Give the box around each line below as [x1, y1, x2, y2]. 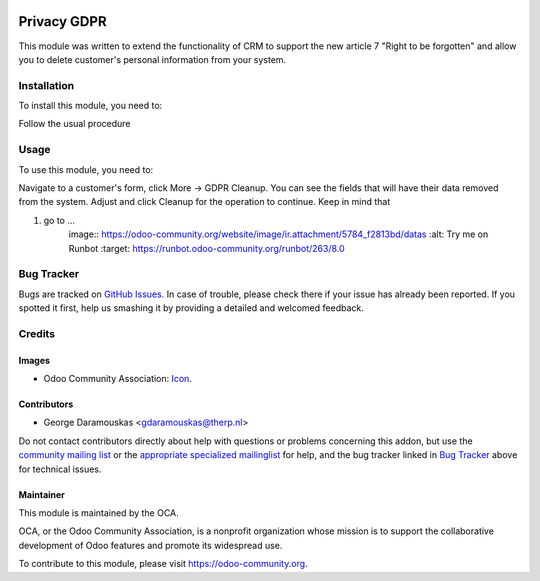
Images [18, 354, 50, 366]
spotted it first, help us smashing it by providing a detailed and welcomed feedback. [18, 302, 364, 314]
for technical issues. [18, 463, 102, 475]
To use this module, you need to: [18, 163, 154, 175]
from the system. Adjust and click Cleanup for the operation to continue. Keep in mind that [18, 196, 391, 208]
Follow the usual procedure [18, 118, 131, 130]
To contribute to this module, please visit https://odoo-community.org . [18, 558, 309, 570]
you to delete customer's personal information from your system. [18, 53, 287, 65]
